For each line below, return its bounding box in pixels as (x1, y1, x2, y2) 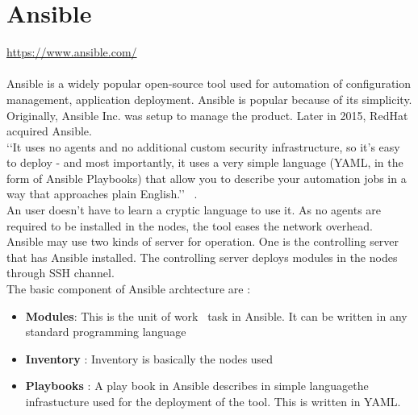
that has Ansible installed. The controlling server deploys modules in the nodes (6, 248, 398, 265)
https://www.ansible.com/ (6, 44, 137, 60)
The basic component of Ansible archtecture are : (6, 280, 251, 297)
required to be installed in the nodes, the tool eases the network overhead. (6, 217, 373, 234)
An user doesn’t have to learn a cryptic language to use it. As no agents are (6, 201, 382, 218)
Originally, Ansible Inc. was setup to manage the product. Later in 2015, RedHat (6, 106, 408, 123)
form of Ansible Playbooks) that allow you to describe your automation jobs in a (6, 169, 407, 186)
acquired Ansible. (6, 122, 92, 139)
